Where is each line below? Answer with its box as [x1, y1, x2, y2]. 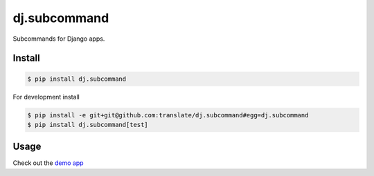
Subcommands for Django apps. [12, 35, 105, 43]
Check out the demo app [12, 159, 84, 167]
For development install [12, 92, 80, 101]
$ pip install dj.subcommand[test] [27, 121, 148, 128]
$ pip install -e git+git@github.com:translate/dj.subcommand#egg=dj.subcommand [27, 111, 309, 119]
